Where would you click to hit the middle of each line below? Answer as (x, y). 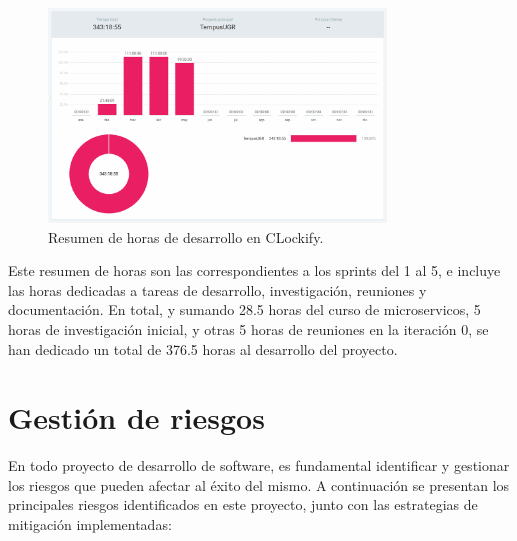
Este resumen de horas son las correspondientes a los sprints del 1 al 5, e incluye (254, 270)
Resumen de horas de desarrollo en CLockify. (186, 236)
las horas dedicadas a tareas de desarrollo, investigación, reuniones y (217, 289)
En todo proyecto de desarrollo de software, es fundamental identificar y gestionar (259, 465)
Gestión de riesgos (136, 417)
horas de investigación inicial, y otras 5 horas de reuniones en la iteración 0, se (248, 328)
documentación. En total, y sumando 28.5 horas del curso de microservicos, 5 (244, 309)
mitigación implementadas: (90, 524)
